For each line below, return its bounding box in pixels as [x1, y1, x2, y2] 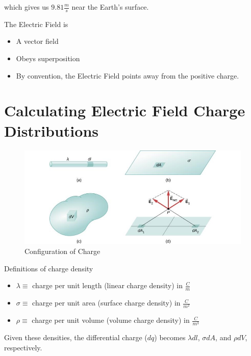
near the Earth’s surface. [71, 2, 149, 12]
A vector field [16, 36, 59, 46]
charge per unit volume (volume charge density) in [32, 315, 190, 325]
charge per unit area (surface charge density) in [32, 297, 181, 308]
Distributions [4, 120, 98, 141]
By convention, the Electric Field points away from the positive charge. [16, 70, 239, 81]
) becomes [154, 332, 186, 343]
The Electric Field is [4, 18, 68, 29]
